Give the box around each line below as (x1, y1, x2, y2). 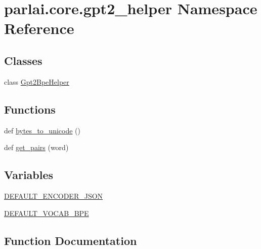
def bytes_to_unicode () (4, 125, 80, 135)
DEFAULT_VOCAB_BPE (4, 207, 89, 218)
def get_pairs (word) (4, 142, 69, 153)
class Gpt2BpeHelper (4, 76, 69, 87)
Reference (4, 18, 74, 39)
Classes (4, 52, 42, 68)
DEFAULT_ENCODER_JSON (4, 190, 103, 201)
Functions (4, 101, 56, 117)
